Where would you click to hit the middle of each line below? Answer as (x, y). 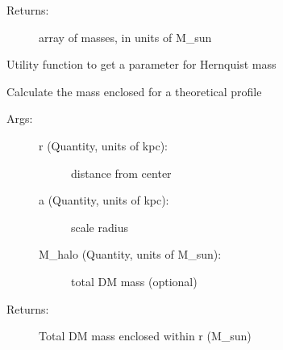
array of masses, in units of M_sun (125, 37)
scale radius (100, 227)
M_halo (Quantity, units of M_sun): (130, 254)
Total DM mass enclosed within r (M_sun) (145, 336)
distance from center (121, 173)
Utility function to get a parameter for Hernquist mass (141, 64)
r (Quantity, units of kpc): (103, 145)
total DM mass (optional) (134, 281)
